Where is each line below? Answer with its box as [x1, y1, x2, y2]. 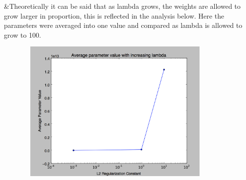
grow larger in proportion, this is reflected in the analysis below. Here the [4, 10, 224, 21]
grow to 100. [4, 29, 41, 40]
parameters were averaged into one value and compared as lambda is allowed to [4, 20, 243, 30]
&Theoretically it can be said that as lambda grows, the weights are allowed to [4, 1, 241, 11]
